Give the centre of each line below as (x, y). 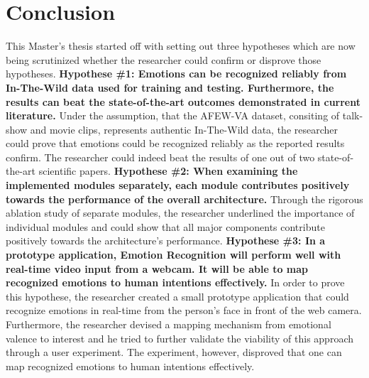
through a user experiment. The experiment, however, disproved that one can (174, 352)
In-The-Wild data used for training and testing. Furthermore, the (170, 87)
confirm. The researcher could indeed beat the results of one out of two (160, 157)
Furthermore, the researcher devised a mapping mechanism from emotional (169, 324)
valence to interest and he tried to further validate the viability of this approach (180, 338)
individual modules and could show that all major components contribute (165, 226)
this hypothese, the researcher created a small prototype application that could (177, 296)
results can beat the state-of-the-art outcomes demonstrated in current (183, 101)
